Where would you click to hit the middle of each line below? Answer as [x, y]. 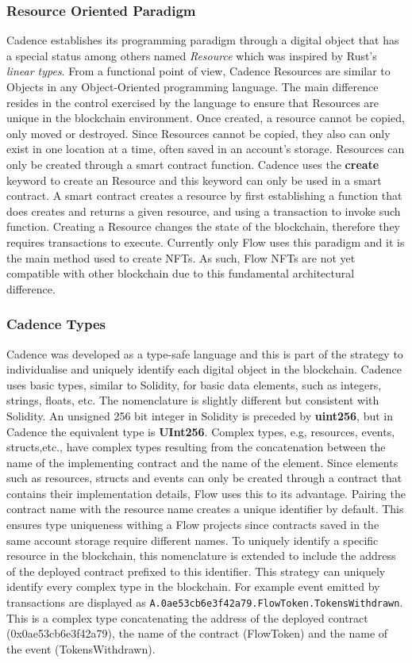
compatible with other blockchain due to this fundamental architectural [181, 273]
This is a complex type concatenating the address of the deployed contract [187, 617]
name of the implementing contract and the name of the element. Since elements [202, 462]
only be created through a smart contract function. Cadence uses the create [193, 164]
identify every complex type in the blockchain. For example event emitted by [193, 586]
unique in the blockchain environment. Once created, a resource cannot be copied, [206, 118]
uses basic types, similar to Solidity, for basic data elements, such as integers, [194, 384]
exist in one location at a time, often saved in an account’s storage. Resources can [206, 149]
